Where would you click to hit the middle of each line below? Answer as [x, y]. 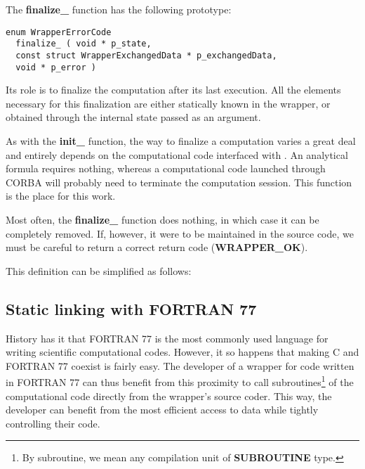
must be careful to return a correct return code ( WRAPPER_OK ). [157, 247]
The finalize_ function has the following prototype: [119, 9]
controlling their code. [53, 423]
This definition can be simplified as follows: [99, 270]
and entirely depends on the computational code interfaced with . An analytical [177, 154]
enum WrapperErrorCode [59, 32]
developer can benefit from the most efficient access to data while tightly [162, 410]
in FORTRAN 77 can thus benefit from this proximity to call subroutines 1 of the [180, 381]
